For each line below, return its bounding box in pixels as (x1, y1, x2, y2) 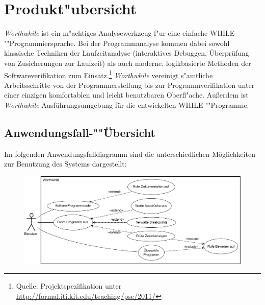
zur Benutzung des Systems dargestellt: (4, 158, 127, 169)
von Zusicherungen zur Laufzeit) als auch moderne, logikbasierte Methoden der (4, 57, 251, 68)
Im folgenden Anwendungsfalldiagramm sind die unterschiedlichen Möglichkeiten (4, 148, 256, 159)
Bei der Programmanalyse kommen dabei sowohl (78, 37, 230, 48)
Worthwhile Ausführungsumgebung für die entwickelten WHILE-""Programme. (4, 99, 249, 110)
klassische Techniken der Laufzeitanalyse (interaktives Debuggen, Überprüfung (4, 48, 249, 58)
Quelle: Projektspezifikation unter (16, 280, 122, 291)
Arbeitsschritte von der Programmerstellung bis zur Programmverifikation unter (4, 79, 255, 90)
